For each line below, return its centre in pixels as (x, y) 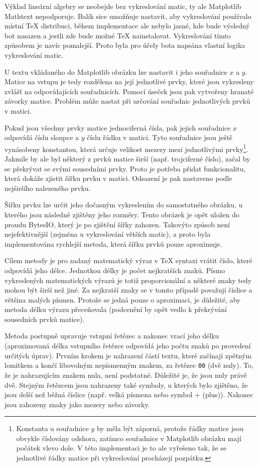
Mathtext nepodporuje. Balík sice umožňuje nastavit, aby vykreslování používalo (128, 16)
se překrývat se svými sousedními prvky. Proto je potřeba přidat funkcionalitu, (125, 168)
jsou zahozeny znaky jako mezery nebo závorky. (77, 404)
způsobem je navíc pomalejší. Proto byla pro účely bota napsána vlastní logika (125, 45)
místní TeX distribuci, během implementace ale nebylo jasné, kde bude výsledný (127, 26)
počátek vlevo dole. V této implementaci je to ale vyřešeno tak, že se (121, 448)
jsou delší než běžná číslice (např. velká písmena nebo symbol (99, 394)
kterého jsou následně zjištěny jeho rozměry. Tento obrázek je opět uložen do (122, 214)
